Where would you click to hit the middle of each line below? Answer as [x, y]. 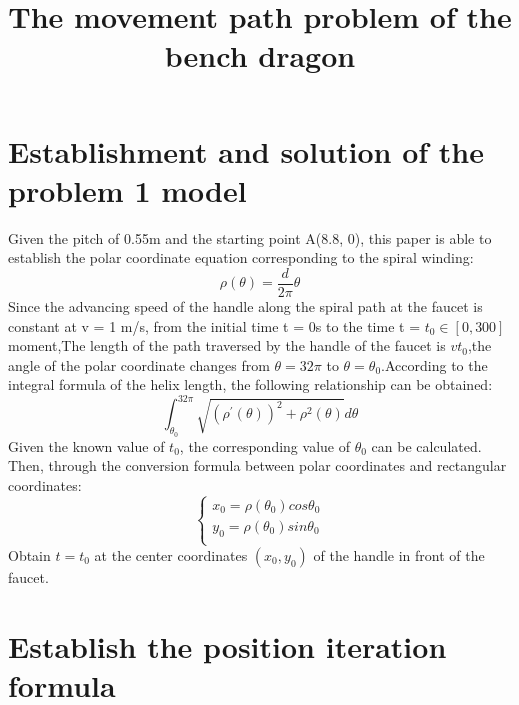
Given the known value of [86, 445]
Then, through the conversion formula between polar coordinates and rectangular [257, 465]
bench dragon [260, 55]
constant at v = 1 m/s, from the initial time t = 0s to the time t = [214, 325]
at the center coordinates [171, 554]
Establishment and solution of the [246, 150]
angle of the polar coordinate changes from [139, 364]
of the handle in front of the [399, 554]
